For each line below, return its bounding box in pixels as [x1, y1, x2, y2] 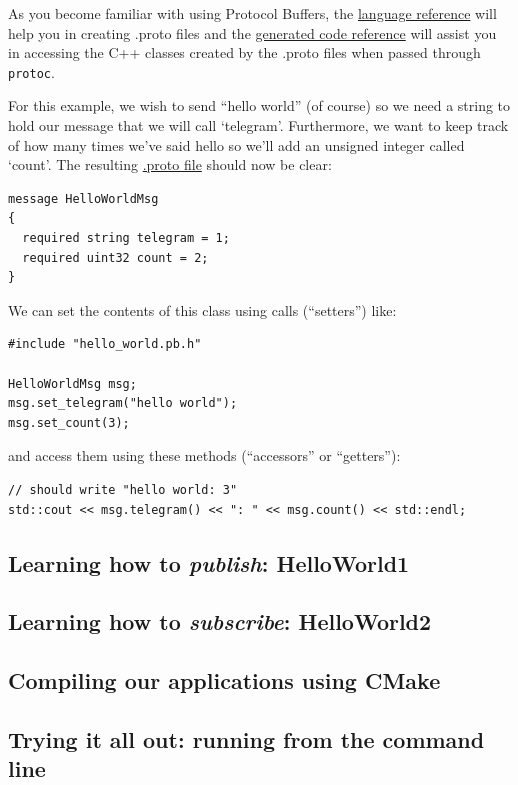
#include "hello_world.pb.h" [8, 337, 202, 352]
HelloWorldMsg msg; [8, 376, 137, 391]
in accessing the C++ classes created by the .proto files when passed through [8, 42, 481, 63]
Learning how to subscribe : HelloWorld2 [8, 606, 432, 637]
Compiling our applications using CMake [8, 665, 441, 696]
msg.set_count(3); [8, 415, 130, 430]
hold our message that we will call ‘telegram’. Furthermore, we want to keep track [8, 115, 509, 136]
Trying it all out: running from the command [8, 723, 485, 754]
